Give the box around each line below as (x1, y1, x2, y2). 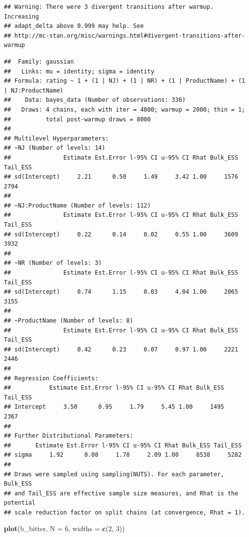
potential (4, 499, 36, 507)
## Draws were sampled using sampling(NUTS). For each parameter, (4, 470, 225, 478)
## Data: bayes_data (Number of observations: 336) (4, 96, 186, 104)
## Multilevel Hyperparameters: (4, 135, 109, 142)
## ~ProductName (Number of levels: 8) (4, 317, 133, 324)
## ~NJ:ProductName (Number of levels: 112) (4, 202, 151, 209)
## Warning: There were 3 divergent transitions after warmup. (4, 3, 214, 10)
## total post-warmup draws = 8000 (4, 116, 151, 123)
